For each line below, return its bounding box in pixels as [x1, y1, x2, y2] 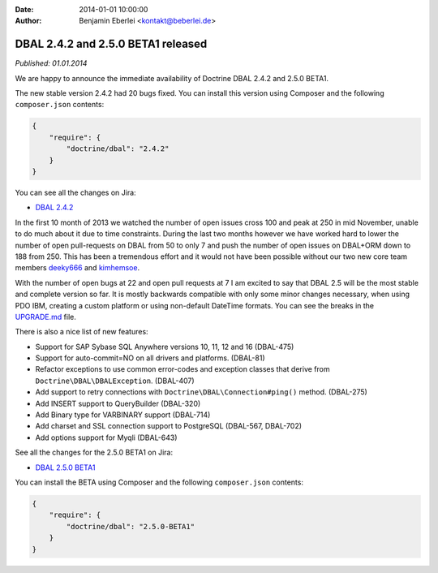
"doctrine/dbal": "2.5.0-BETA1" [66, 522, 195, 531]
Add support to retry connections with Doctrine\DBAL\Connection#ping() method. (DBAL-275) [35, 387, 368, 397]
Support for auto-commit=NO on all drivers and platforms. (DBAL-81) [35, 353, 265, 363]
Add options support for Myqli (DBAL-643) [35, 433, 178, 442]
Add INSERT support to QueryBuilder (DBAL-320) [35, 399, 201, 408]
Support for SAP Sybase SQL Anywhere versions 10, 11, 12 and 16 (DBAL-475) [35, 342, 294, 351]
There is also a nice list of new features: [15, 327, 149, 337]
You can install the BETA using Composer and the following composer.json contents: [15, 477, 304, 487]
